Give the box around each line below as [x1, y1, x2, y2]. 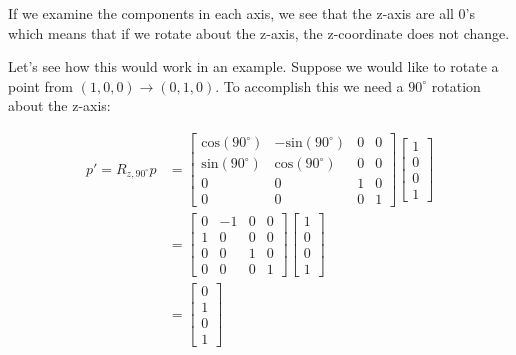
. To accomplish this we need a [215, 75, 404, 96]
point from [8, 75, 74, 96]
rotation [431, 75, 481, 96]
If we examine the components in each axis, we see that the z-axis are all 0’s [8, 3, 475, 23]
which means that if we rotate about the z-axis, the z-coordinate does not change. [8, 22, 510, 43]
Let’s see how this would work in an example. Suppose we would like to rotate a [8, 56, 499, 77]
